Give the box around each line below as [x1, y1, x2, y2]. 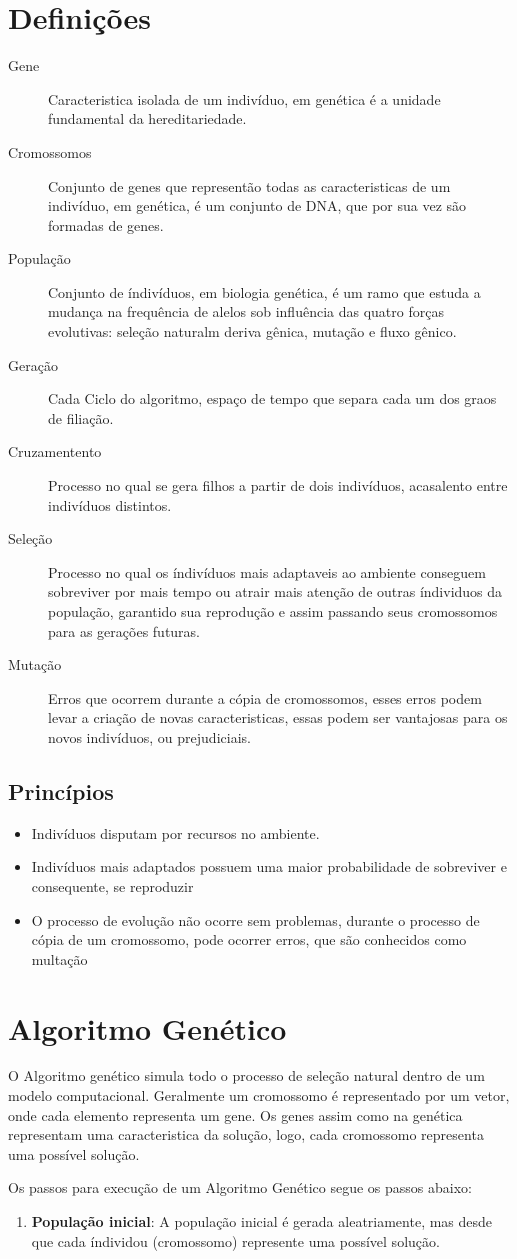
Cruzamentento [8, 441, 102, 462]
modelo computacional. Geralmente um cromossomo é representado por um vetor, [8, 1085, 510, 1106]
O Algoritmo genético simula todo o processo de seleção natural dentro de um [8, 1065, 485, 1086]
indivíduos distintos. [48, 494, 172, 515]
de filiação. [48, 407, 114, 428]
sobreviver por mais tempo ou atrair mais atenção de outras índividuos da [48, 581, 503, 602]
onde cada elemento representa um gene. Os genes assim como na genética [8, 1104, 463, 1125]
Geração [8, 354, 58, 375]
